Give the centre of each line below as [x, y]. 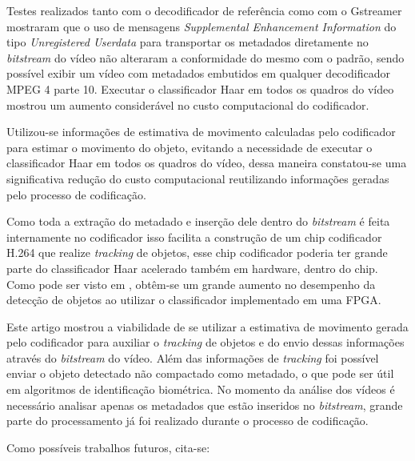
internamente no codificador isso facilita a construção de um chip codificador [194, 237]
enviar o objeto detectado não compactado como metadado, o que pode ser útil [200, 373]
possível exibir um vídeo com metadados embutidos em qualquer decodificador [198, 73]
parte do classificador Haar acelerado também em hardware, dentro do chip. [192, 268]
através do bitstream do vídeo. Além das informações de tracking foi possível [193, 357]
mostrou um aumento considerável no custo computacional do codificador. [188, 104]
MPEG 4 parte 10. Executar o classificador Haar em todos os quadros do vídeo [200, 88]
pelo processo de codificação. [76, 194]
